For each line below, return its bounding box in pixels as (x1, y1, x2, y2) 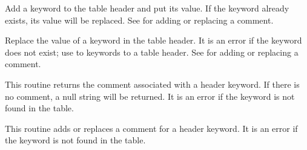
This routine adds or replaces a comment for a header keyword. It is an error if (5, 122, 298, 134)
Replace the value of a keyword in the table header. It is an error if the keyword (5, 34, 302, 47)
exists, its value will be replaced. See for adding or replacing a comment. (5, 13, 274, 26)
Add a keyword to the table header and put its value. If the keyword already (5, 2, 289, 14)
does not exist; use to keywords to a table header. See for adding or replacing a (5, 45, 299, 58)
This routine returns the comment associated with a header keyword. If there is (5, 77, 300, 90)
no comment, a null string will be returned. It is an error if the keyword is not (5, 90, 295, 102)
